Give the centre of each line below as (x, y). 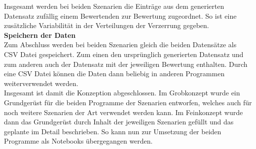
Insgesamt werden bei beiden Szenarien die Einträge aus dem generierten (114, 6)
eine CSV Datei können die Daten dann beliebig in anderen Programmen (114, 74)
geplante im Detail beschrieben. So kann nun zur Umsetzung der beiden (113, 131)
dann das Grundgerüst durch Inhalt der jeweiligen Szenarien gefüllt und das (119, 122)
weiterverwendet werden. (41, 83)
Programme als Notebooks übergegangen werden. (78, 141)
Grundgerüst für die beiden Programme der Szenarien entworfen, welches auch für (128, 102)
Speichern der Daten (40, 35)
